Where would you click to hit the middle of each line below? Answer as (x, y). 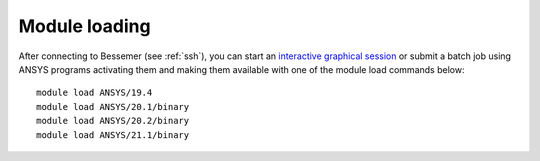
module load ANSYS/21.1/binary (113, 134)
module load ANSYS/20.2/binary (113, 121)
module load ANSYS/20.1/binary (113, 106)
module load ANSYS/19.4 (94, 93)
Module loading (84, 26)
